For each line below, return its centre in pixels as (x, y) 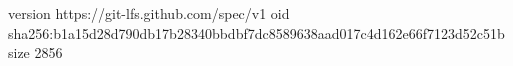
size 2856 (35, 52)
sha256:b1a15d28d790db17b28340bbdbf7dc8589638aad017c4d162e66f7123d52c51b (256, 32)
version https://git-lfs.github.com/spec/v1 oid (149, 13)
